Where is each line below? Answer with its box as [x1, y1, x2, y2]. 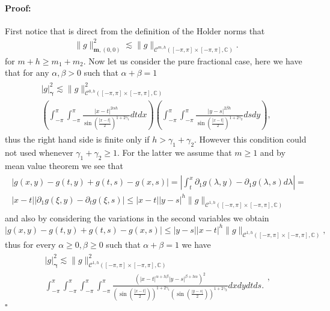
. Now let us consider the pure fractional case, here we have [83, 54, 302, 67]
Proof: [5, 1, 31, 14]
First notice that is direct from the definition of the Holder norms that [5, 24, 265, 37]
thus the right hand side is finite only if [5, 133, 150, 146]
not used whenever [5, 146, 73, 159]
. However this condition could [194, 133, 307, 146]
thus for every [5, 238, 56, 250]
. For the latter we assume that [117, 146, 232, 159]
